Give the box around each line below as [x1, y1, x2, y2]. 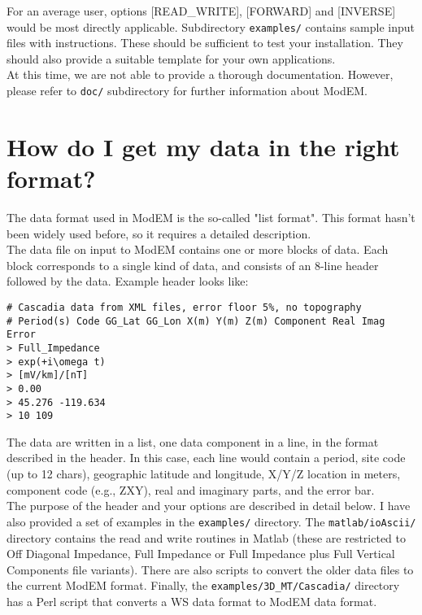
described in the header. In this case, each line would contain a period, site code [7, 449, 406, 466]
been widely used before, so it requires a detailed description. [7, 225, 311, 242]
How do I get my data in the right [7, 129, 400, 163]
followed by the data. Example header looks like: [7, 273, 249, 290]
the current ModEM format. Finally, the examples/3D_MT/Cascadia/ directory [7, 577, 400, 594]
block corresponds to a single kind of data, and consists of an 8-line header [7, 256, 379, 273]
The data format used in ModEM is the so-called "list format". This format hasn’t [7, 209, 415, 225]
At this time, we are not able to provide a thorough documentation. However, [7, 66, 394, 83]
